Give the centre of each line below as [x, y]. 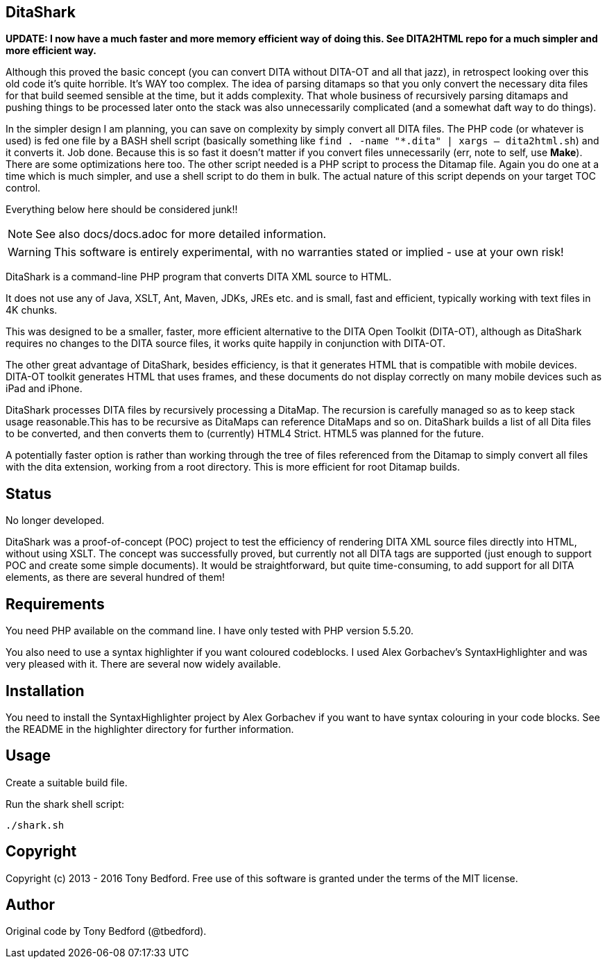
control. [23, 188]
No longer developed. [55, 521]
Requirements [55, 604]
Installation [45, 691]
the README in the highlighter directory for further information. [150, 729]
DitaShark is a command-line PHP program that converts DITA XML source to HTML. [199, 277]
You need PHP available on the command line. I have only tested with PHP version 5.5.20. [210, 631]
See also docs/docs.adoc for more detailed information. [181, 234]
